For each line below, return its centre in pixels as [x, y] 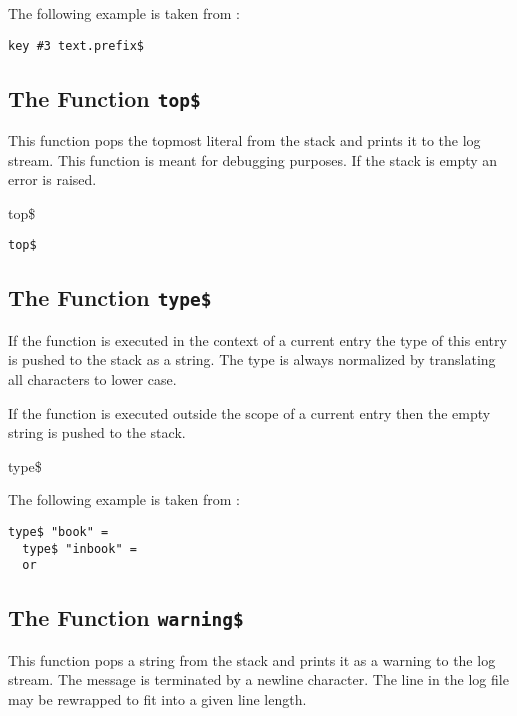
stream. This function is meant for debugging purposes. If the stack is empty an [253, 159]
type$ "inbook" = [79, 548]
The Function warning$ [126, 617]
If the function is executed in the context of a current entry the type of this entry [257, 339]
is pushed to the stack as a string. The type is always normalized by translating [252, 359]
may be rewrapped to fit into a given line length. [157, 698]
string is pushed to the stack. [97, 432]
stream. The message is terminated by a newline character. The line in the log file [258, 679]
